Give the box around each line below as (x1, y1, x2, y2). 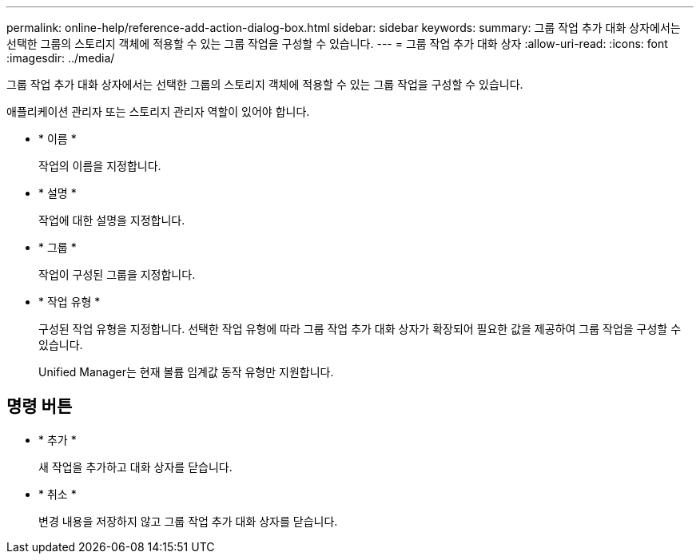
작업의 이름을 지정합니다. (38, 159, 161, 173)
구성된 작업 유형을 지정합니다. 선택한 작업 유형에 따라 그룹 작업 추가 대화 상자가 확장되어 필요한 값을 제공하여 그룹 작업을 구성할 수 (38, 322, 682, 336)
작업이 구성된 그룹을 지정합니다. (38, 268, 196, 281)
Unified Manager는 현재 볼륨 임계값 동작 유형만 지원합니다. (38, 365, 334, 379)
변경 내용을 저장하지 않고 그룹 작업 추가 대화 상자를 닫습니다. (38, 514, 338, 528)
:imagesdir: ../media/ (6, 51, 115, 65)
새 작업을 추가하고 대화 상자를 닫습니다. (38, 459, 233, 474)
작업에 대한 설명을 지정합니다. (38, 213, 185, 227)
